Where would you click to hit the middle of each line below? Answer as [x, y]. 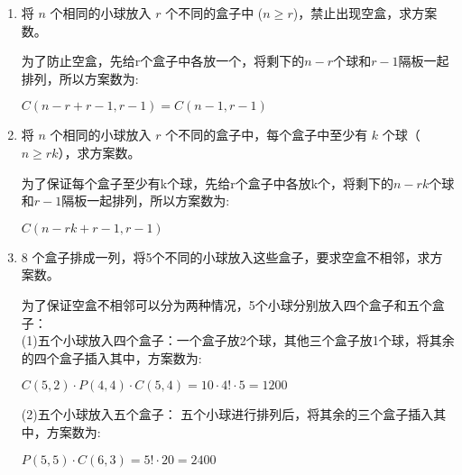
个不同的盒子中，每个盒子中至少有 [267, 135]
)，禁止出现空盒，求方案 [365, 13]
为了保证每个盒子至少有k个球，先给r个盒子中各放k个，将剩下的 [208, 183]
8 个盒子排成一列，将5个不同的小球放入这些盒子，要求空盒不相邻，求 [226, 256]
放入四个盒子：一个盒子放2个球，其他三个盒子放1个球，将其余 [271, 340]
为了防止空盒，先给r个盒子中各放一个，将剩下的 [163, 61]
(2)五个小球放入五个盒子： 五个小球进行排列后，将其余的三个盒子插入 [227, 414]
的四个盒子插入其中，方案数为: [111, 357]
